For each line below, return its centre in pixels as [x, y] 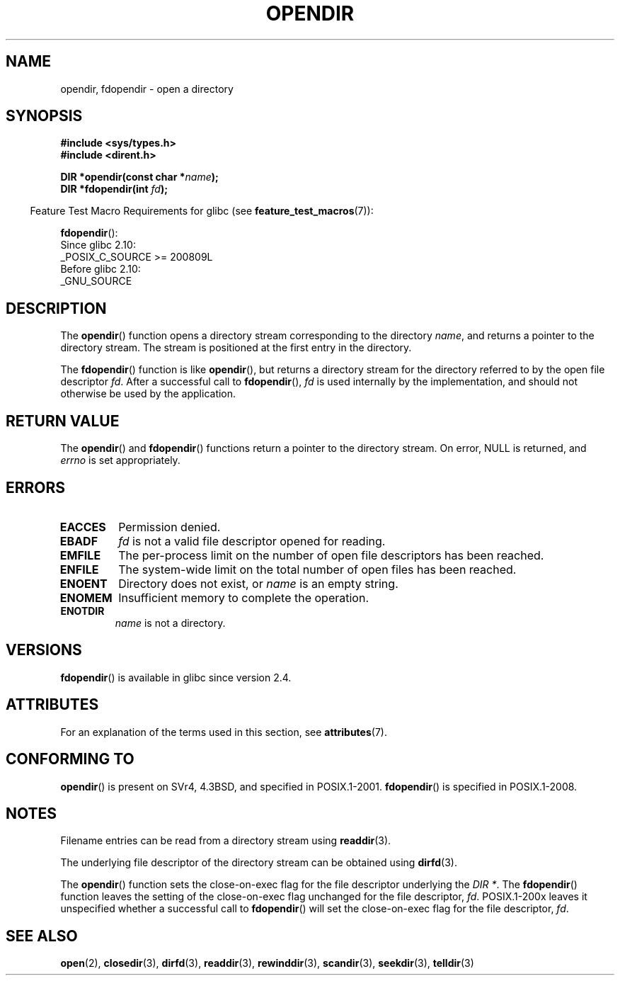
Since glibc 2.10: [98, 245]
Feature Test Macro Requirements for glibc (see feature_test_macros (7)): [202, 211]
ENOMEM [86, 597]
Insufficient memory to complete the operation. [243, 597]
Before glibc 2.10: [101, 269]
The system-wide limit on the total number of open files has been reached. [317, 569]
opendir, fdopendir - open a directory [147, 89]
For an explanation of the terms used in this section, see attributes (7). [224, 732]
